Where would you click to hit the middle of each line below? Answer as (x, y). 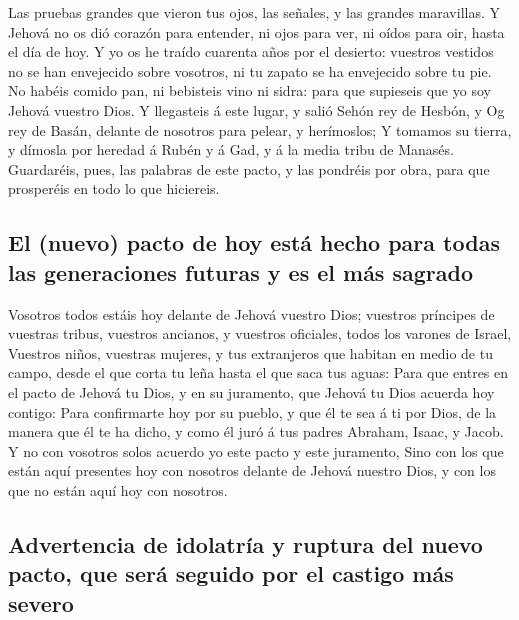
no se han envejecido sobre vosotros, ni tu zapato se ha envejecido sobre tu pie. (250, 70)
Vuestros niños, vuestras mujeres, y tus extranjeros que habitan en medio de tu (250, 352)
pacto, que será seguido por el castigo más (231, 573)
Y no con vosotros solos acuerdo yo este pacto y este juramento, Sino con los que (256, 450)
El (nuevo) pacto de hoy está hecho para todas (254, 242)
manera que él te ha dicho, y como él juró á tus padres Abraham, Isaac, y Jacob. (256, 431)
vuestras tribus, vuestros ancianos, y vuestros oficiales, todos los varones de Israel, (260, 333)
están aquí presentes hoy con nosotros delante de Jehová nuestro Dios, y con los (252, 470)
